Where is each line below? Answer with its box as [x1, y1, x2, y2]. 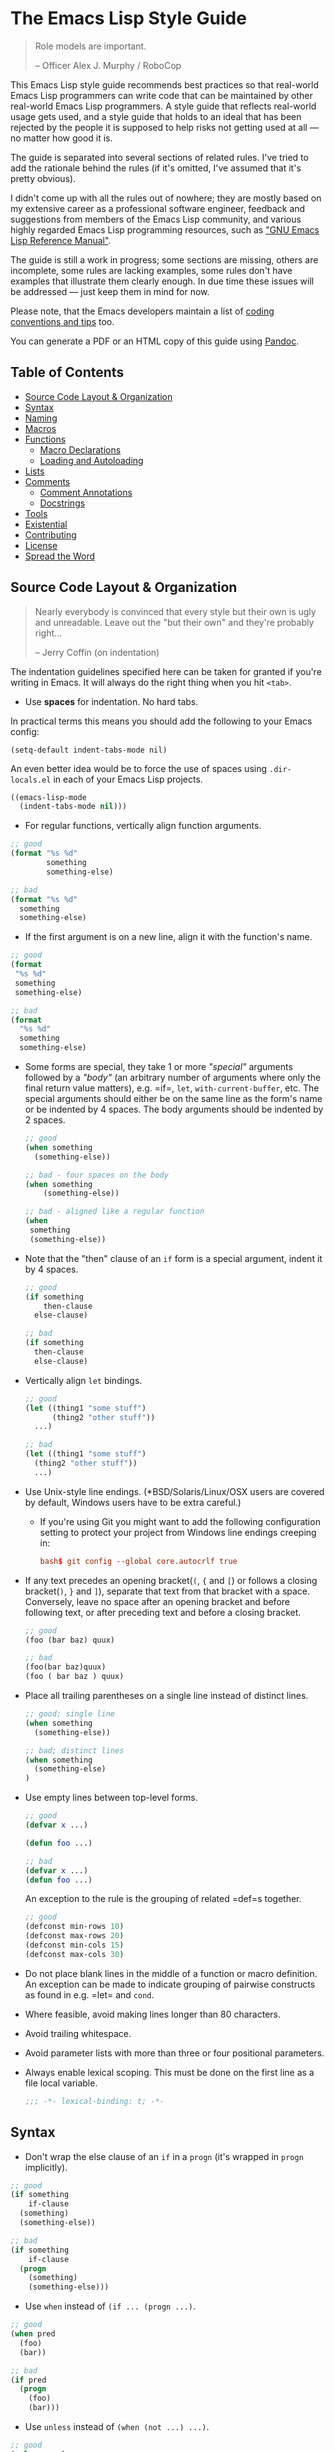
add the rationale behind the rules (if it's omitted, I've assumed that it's [10, 162, 302, 174]
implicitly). [24, 2161, 68, 2173]
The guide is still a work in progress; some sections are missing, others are [10, 253, 319, 266]
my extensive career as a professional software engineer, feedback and [10, 202, 306, 214]
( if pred [10, 2375, 47, 2385]
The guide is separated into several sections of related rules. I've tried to [10, 151, 309, 163]
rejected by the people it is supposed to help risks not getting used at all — [10, 121, 319, 133]
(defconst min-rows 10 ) [24, 1922, 125, 1932]
